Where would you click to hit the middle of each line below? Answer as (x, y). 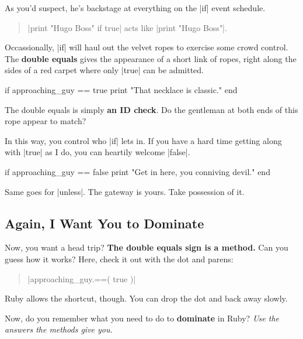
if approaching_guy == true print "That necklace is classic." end (121, 89)
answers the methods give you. (59, 329)
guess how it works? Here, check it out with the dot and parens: (119, 258)
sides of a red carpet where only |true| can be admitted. (104, 70)
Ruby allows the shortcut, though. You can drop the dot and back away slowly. (146, 298)
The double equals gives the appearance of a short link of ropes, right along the (151, 58)
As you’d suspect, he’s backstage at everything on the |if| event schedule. (135, 8)
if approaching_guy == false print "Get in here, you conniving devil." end (137, 171)
